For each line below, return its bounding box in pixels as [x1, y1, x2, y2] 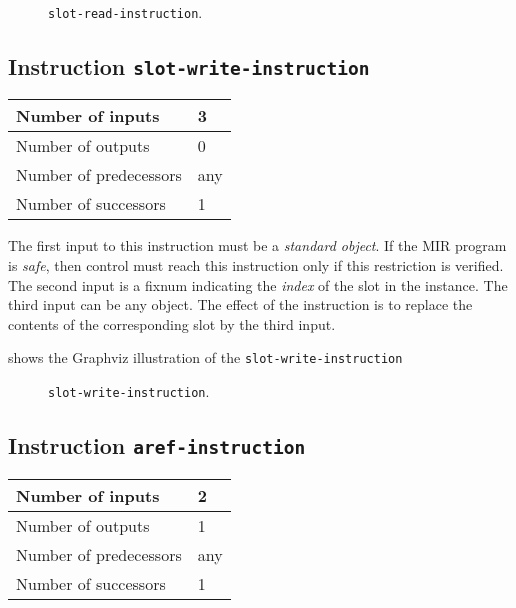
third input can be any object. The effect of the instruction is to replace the [8, 294, 473, 315]
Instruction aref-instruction [8, 430, 306, 461]
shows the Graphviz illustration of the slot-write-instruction [8, 347, 403, 368]
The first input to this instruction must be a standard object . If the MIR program [8, 235, 507, 256]
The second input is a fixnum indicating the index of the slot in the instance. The [8, 274, 508, 295]
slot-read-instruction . [48, 2, 203, 22]
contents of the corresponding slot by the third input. [8, 313, 336, 334]
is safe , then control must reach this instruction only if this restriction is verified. [8, 255, 504, 276]
